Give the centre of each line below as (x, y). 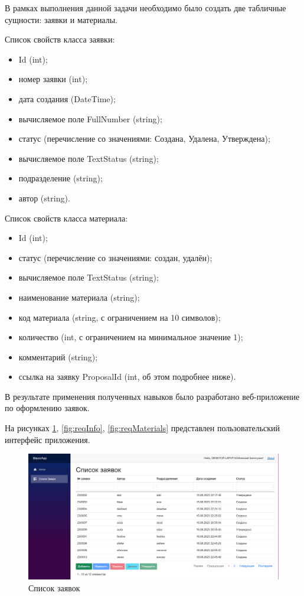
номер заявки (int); (53, 79)
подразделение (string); (61, 178)
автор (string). (44, 198)
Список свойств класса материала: (66, 218)
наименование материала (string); (79, 297)
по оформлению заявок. (47, 408)
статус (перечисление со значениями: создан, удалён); (115, 257)
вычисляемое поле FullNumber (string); (90, 118)
